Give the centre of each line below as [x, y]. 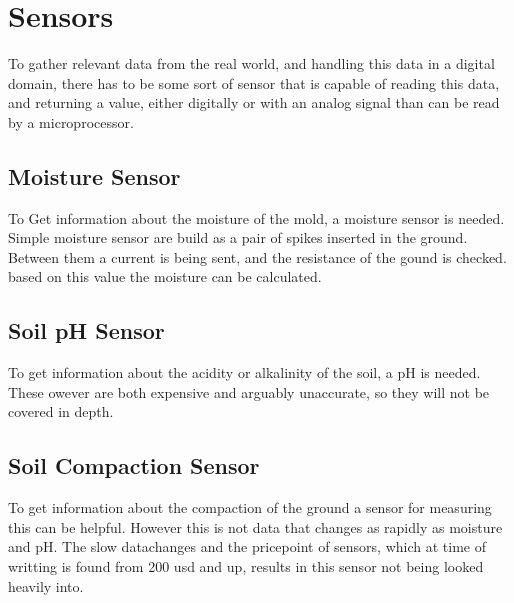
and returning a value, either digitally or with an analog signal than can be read [254, 102]
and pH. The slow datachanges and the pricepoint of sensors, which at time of [247, 546]
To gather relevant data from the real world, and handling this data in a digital [251, 63]
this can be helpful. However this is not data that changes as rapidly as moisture [255, 526]
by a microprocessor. [71, 121]
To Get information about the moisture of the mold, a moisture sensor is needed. [256, 217]
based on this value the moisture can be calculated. [165, 276]
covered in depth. [61, 411]
